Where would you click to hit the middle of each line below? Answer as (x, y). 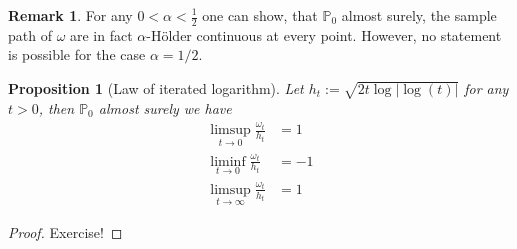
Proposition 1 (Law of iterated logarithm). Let (156, 88)
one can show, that (260, 15)
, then (56, 107)
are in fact (101, 34)
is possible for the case (77, 54)
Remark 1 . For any (70, 15)
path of (30, 34)
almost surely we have (165, 107)
